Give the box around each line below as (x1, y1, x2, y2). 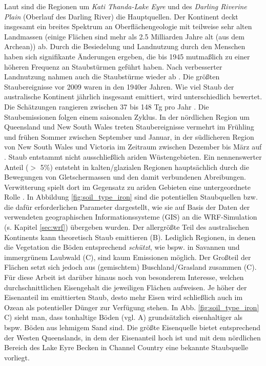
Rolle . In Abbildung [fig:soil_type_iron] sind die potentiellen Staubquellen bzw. (4, 191, 258, 202)
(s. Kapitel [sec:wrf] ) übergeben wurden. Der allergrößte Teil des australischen (4, 222, 250, 232)
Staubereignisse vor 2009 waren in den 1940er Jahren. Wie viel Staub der (4, 81, 234, 92)
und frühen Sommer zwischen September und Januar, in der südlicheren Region (4, 131, 254, 142)
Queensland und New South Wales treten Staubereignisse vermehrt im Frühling (4, 121, 254, 132)
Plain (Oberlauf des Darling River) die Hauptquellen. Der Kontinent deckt (4, 11, 238, 21)
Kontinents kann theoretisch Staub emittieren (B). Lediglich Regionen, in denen (4, 231, 256, 242)
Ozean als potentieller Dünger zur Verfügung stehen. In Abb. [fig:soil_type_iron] (4, 302, 259, 312)
